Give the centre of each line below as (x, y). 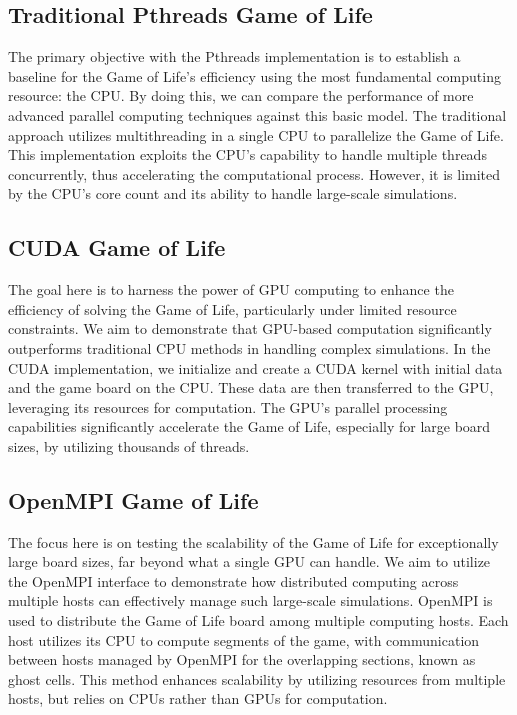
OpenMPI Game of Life (133, 499)
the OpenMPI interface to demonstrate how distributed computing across (233, 580)
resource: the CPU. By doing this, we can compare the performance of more (241, 95)
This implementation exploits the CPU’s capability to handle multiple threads (247, 154)
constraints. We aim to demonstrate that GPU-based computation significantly (250, 328)
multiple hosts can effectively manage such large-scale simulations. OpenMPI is (250, 600)
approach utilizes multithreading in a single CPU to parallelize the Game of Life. (256, 134)
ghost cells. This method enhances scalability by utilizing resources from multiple (257, 678)
